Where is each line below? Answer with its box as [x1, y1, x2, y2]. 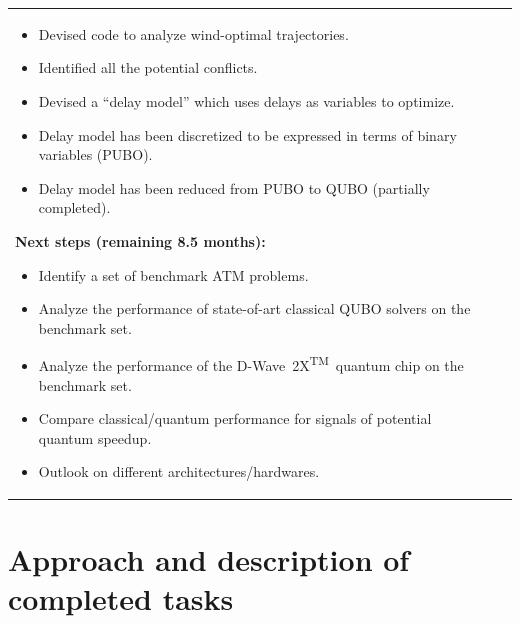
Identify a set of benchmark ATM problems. [38, 264, 309, 285]
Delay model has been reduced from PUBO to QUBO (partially [38, 177, 430, 198]
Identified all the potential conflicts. [38, 57, 258, 78]
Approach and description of [8, 538, 410, 579]
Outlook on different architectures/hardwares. [38, 461, 320, 482]
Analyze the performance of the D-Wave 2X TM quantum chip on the [38, 352, 464, 375]
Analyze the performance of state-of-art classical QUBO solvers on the [38, 298, 471, 319]
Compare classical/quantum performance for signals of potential [38, 408, 432, 429]
